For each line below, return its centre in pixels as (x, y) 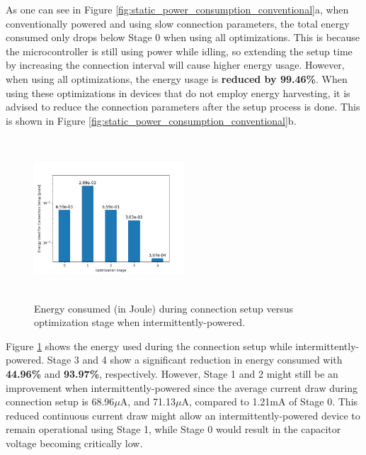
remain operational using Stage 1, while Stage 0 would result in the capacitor (173, 429)
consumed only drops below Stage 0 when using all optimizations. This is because (183, 37)
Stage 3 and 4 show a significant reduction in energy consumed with (195, 360)
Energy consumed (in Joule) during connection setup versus (164, 308)
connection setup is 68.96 (60, 401)
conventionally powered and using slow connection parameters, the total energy (178, 23)
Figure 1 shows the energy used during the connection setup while (149, 346)
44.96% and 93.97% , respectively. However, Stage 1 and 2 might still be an (172, 374)
